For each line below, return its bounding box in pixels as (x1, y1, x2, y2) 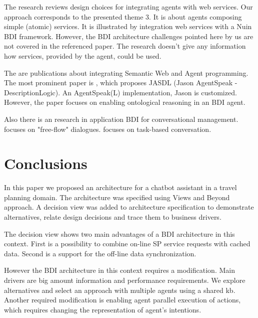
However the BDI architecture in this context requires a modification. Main (4, 265, 235, 275)
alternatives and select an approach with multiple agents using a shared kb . (4, 284, 235, 295)
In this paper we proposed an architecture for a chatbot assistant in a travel (4, 182, 237, 193)
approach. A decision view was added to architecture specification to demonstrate (4, 202, 254, 212)
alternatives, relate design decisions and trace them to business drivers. (4, 212, 221, 222)
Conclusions (4, 153, 87, 174)
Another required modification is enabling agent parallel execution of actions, (4, 294, 241, 305)
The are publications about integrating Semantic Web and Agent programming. (4, 67, 248, 78)
